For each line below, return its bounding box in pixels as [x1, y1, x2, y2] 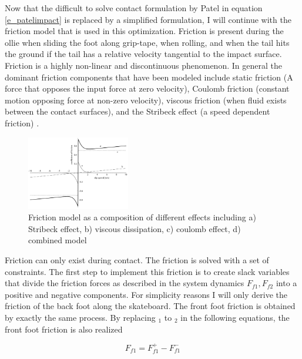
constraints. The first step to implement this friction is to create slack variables [5, 265, 290, 277]
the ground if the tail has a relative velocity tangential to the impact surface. [5, 48, 282, 60]
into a [276, 277, 297, 289]
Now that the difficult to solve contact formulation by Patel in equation [5, 2, 263, 14]
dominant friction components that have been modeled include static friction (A [5, 71, 293, 83]
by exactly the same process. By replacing [5, 311, 156, 323]
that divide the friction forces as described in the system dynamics [5, 277, 244, 289]
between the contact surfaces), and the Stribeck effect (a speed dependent [5, 105, 270, 118]
